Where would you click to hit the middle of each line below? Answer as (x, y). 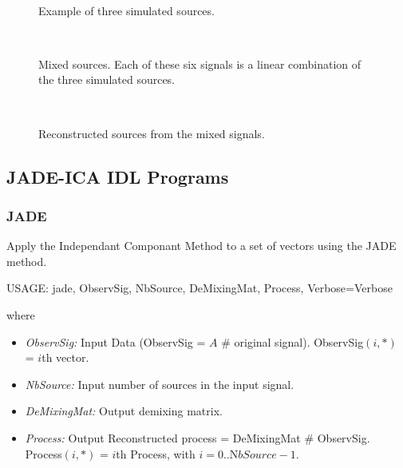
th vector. (65, 357)
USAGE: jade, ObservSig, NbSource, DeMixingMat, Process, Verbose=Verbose (200, 288)
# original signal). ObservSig (292, 341)
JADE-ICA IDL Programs (118, 176)
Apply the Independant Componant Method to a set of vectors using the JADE (201, 246)
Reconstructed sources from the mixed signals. (152, 133)
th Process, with (156, 453)
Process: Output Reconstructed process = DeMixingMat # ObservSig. (198, 437)
